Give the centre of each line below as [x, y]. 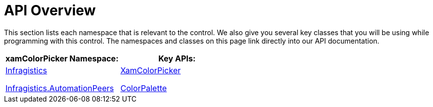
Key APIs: [177, 58]
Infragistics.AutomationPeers [60, 88]
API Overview [50, 10]
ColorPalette [144, 88]
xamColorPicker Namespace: [62, 58]
